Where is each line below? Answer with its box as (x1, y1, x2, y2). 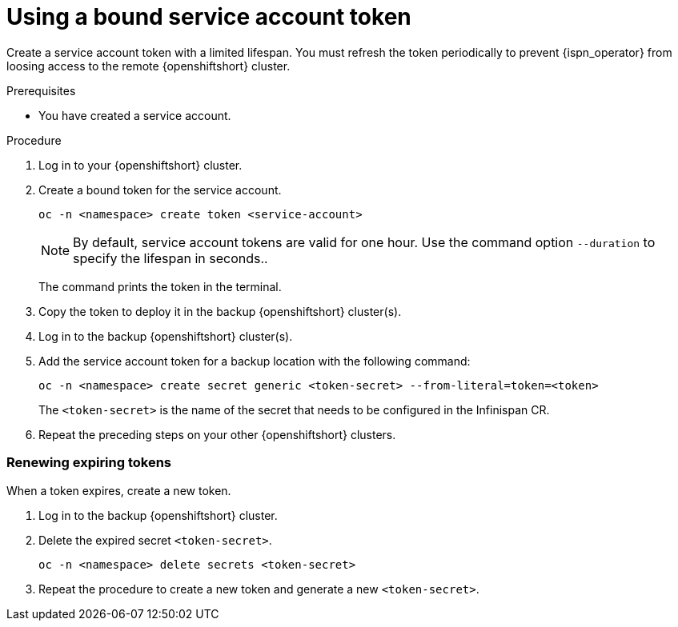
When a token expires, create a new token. (6, 483, 231, 497)
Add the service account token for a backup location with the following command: (38, 353, 471, 368)
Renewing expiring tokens (6, 454, 172, 471)
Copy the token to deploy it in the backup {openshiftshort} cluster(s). (38, 304, 402, 318)
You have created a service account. (38, 108, 231, 122)
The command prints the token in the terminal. (38, 279, 282, 294)
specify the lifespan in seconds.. (73, 250, 268, 266)
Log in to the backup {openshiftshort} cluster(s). (38, 329, 293, 343)
